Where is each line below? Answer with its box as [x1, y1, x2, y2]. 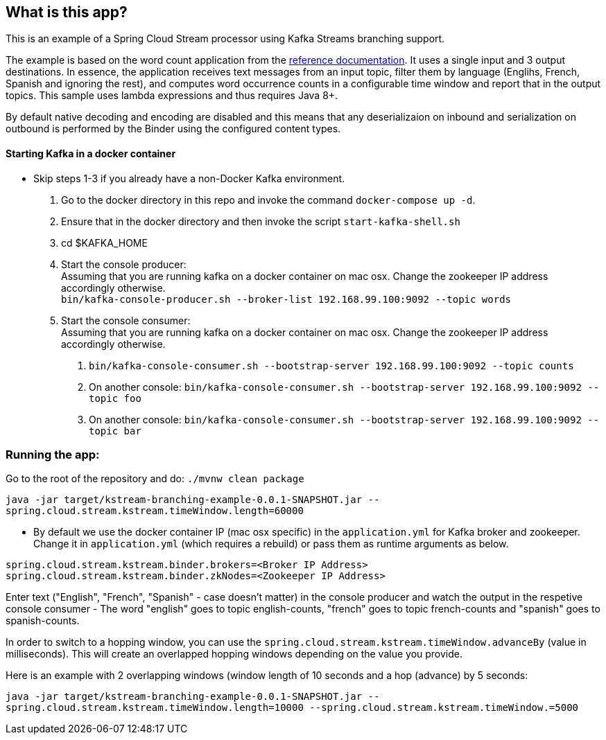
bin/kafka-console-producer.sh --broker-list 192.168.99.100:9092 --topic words [61, 293, 512, 305]
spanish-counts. [6, 615, 80, 627]
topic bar [89, 425, 141, 437]
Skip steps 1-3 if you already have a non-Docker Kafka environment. [33, 172, 345, 184]
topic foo [89, 392, 141, 404]
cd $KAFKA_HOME [61, 236, 148, 249]
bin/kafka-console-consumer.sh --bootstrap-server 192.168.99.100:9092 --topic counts [89, 360, 574, 371]
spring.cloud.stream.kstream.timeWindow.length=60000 [6, 505, 304, 517]
